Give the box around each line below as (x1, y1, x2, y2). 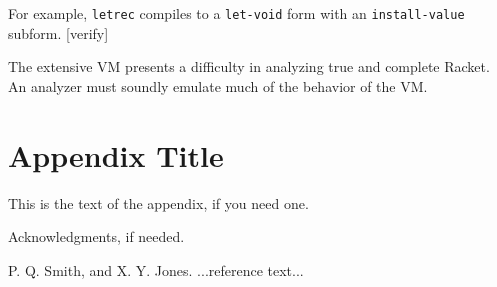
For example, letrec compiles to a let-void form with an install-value (8, 3, 465, 23)
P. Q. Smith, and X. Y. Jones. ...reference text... (8, 259, 304, 280)
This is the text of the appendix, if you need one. (8, 192, 309, 213)
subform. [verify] (8, 22, 109, 43)
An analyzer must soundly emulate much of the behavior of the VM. (8, 75, 428, 96)
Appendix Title (8, 134, 224, 175)
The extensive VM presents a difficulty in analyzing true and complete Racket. (8, 56, 490, 77)
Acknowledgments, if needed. (8, 226, 185, 247)
